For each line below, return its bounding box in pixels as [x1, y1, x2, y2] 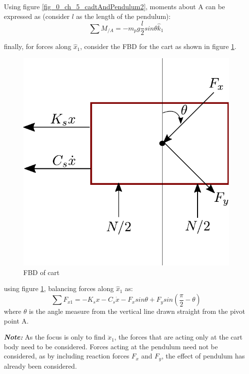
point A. [4, 315, 29, 325]
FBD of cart [23, 267, 60, 277]
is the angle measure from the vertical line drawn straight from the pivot [29, 306, 246, 316]
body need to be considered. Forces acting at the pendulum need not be [4, 341, 218, 351]
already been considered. [4, 360, 77, 371]
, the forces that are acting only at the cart [114, 332, 243, 342]
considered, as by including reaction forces [4, 351, 130, 361]
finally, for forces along [4, 41, 71, 51]
